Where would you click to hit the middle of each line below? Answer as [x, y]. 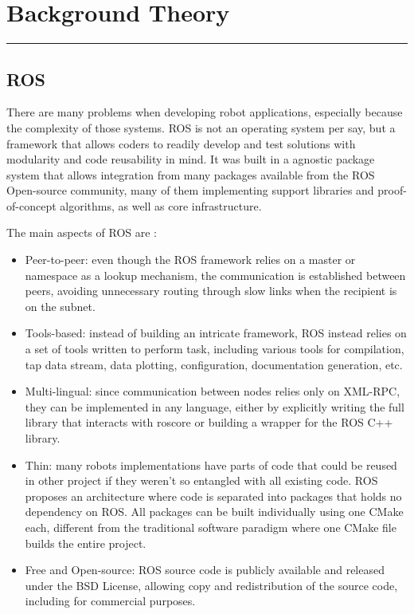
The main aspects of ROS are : [82, 232]
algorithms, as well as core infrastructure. [161, 205]
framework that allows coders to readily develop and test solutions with [181, 143]
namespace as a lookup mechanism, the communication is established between [215, 275]
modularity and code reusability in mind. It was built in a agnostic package [191, 159]
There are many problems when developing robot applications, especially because [205, 112]
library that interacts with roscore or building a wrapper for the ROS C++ [209, 422]
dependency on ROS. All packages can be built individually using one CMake [214, 512]
